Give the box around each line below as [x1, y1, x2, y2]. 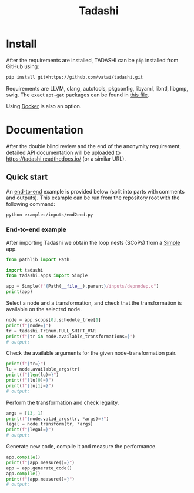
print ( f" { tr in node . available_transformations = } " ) [6, 334, 135, 339]
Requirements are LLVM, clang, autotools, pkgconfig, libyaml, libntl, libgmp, [6, 85, 189, 92]
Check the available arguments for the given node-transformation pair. [6, 349, 177, 357]
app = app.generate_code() [6, 465, 72, 471]
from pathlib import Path [6, 257, 69, 262]
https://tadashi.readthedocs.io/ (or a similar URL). [6, 155, 126, 162]
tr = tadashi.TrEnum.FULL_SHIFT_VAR [6, 328, 96, 334]
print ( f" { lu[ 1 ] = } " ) [6, 382, 54, 389]
